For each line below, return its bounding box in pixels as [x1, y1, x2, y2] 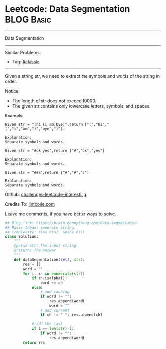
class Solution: [5, 234, 39, 239]
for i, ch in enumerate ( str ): [23, 271, 85, 276]
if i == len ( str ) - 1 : [31, 326, 74, 331]
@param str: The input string [14, 243, 77, 248]
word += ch [40, 280, 63, 286]
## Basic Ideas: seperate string [5, 225, 74, 230]
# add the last [31, 321, 63, 327]
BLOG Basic [5, 14, 52, 25]
